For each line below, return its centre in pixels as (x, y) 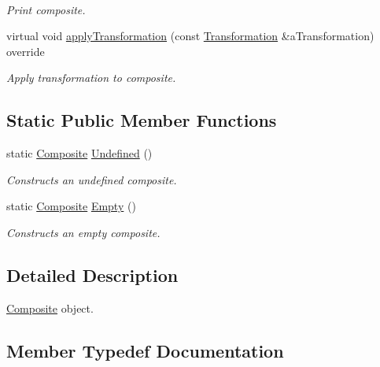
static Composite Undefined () (79, 153)
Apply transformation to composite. (91, 78)
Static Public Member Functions (142, 120)
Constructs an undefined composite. (92, 179)
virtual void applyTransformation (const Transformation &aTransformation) (190, 36)
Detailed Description (92, 274)
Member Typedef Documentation (145, 350)
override (26, 51)
